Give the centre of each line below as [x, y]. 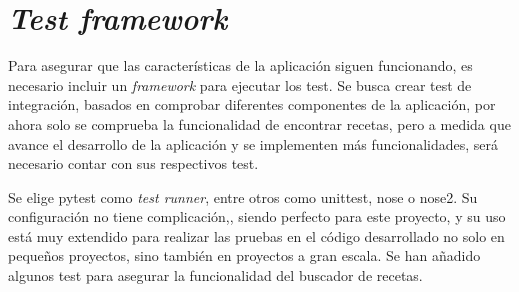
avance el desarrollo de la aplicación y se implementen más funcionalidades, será [253, 143]
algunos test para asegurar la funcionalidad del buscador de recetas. [215, 275]
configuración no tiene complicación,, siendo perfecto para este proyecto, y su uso [257, 216]
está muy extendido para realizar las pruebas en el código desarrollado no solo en [256, 235]
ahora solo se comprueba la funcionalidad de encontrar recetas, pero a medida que [259, 123]
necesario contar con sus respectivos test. [133, 163]
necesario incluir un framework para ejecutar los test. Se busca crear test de [240, 84]
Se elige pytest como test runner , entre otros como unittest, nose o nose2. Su [243, 196]
